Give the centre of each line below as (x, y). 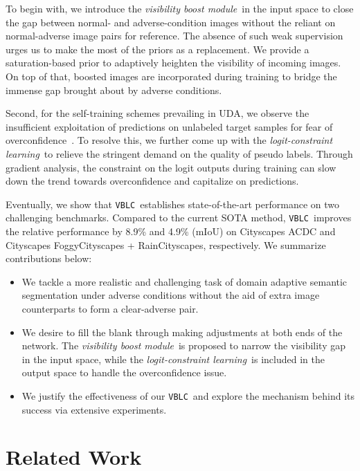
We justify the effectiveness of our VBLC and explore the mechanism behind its (188, 395)
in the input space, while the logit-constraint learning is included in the (173, 359)
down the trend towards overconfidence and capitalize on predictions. (152, 181)
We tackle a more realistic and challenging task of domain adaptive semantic (184, 281)
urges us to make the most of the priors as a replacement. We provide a (157, 49)
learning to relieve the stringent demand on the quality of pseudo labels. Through (179, 153)
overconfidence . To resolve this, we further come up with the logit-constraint (169, 140)
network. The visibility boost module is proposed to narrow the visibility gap (184, 345)
